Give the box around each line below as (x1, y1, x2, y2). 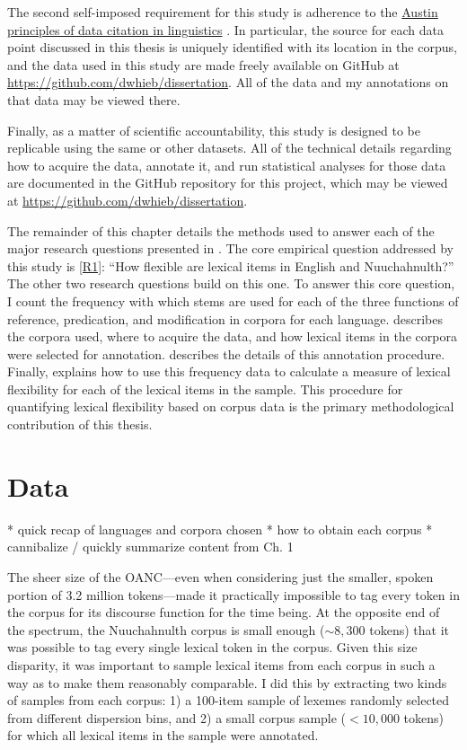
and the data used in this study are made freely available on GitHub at (7, 55, 400, 74)
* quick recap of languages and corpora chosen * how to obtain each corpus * (7, 519, 433, 538)
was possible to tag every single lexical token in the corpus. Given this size (7, 638, 418, 657)
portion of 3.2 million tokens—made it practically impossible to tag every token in (7, 585, 460, 604)
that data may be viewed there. (7, 90, 181, 109)
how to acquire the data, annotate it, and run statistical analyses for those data (7, 155, 446, 174)
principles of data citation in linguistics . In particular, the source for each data (7, 20, 444, 39)
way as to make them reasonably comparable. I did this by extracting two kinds (7, 673, 447, 692)
